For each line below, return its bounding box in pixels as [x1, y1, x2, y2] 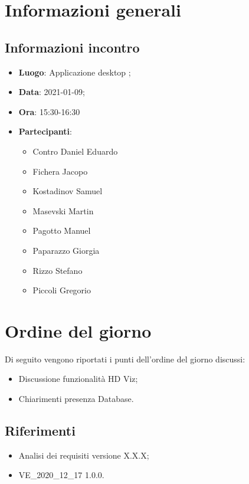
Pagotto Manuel [32, 224, 91, 237]
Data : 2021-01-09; [18, 86, 85, 98]
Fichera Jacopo [32, 165, 88, 177]
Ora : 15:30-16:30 [18, 105, 80, 117]
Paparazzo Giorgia [32, 244, 100, 256]
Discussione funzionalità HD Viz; [18, 372, 138, 385]
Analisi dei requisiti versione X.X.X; [18, 449, 149, 461]
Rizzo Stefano [32, 264, 83, 276]
